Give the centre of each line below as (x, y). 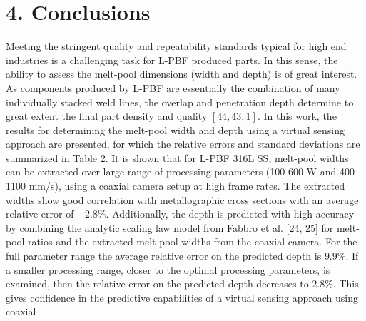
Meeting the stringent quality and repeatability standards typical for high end (176, 46)
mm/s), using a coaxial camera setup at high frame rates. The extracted (187, 186)
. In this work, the (297, 116)
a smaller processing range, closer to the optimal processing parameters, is (168, 269)
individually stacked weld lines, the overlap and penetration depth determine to (180, 102)
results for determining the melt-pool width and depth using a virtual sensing (176, 129)
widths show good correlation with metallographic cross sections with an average (182, 199)
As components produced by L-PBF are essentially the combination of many (173, 87)
